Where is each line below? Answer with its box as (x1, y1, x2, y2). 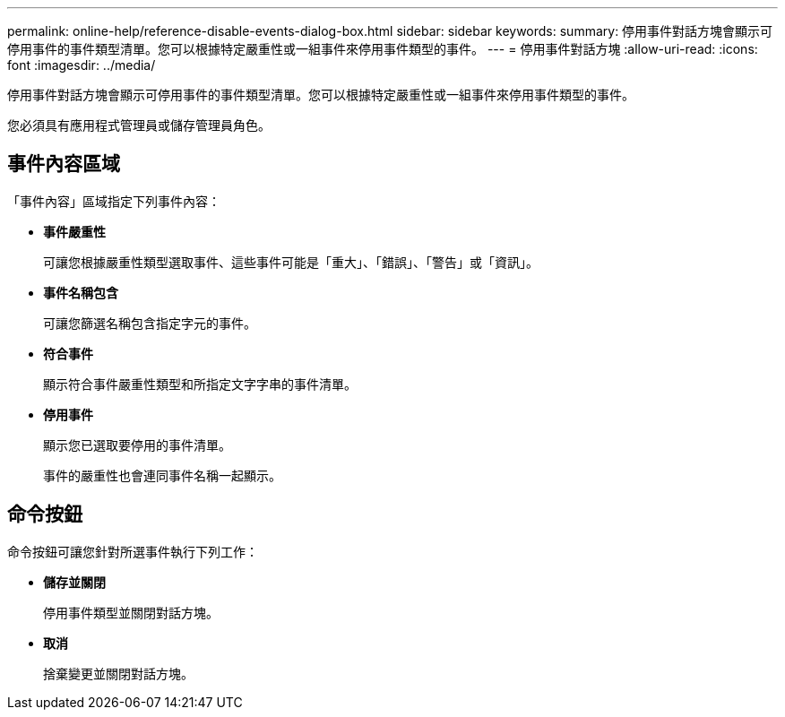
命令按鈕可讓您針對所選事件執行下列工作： (7, 543, 258, 559)
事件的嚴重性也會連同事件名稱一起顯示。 (43, 467, 281, 483)
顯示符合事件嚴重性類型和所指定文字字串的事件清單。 (43, 376, 357, 392)
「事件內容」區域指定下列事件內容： (7, 193, 220, 209)
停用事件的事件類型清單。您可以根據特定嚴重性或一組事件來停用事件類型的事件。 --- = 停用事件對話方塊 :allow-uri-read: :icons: (7, 41, 758, 56)
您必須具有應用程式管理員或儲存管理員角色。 (7, 117, 271, 133)
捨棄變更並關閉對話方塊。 (43, 665, 194, 681)
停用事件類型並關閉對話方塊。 (43, 604, 219, 620)
